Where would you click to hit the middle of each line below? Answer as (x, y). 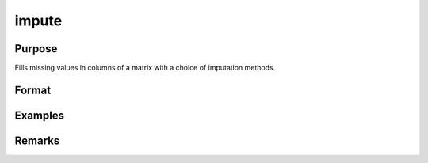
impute (38, 21)
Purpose (36, 49)
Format (33, 90)
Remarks (37, 140)
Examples (40, 115)
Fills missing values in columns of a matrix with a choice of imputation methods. (145, 68)
